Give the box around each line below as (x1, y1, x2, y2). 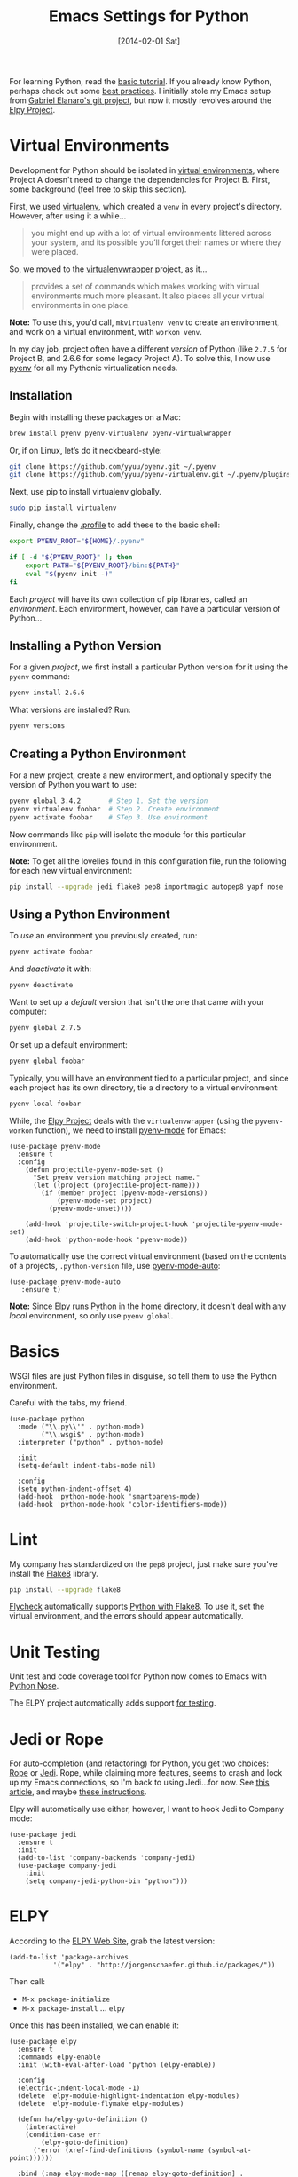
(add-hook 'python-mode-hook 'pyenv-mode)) (25, 1235, 189, 1244)
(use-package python (9, 1414, 86, 1423)
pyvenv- (255, 1117, 284, 1126)
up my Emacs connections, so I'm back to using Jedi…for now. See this (9, 1777, 270, 1788)
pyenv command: (9, 671, 71, 682)
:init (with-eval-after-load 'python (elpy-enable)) (17, 2061, 216, 2070)
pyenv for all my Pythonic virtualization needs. (9, 362, 178, 373)
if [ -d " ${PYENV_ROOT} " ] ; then (9, 553, 133, 562)
